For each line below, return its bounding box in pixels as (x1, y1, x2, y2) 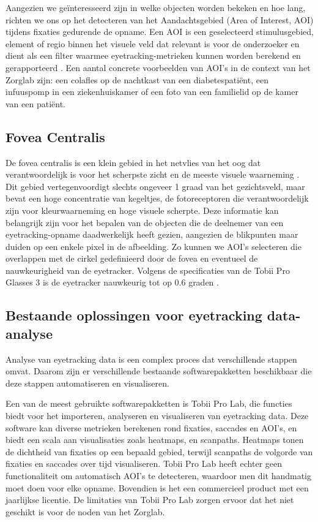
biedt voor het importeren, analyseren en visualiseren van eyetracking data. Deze (6, 409, 309, 422)
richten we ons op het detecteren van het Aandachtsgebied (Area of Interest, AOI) (6, 13, 314, 26)
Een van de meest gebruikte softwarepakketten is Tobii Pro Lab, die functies (6, 397, 292, 410)
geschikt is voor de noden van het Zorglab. (6, 505, 165, 518)
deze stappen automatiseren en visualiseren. (6, 376, 169, 389)
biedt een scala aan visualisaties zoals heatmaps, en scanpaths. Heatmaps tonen (6, 433, 304, 446)
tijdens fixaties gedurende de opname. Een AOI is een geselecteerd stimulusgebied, (6, 25, 314, 38)
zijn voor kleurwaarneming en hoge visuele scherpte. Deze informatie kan (6, 203, 279, 216)
